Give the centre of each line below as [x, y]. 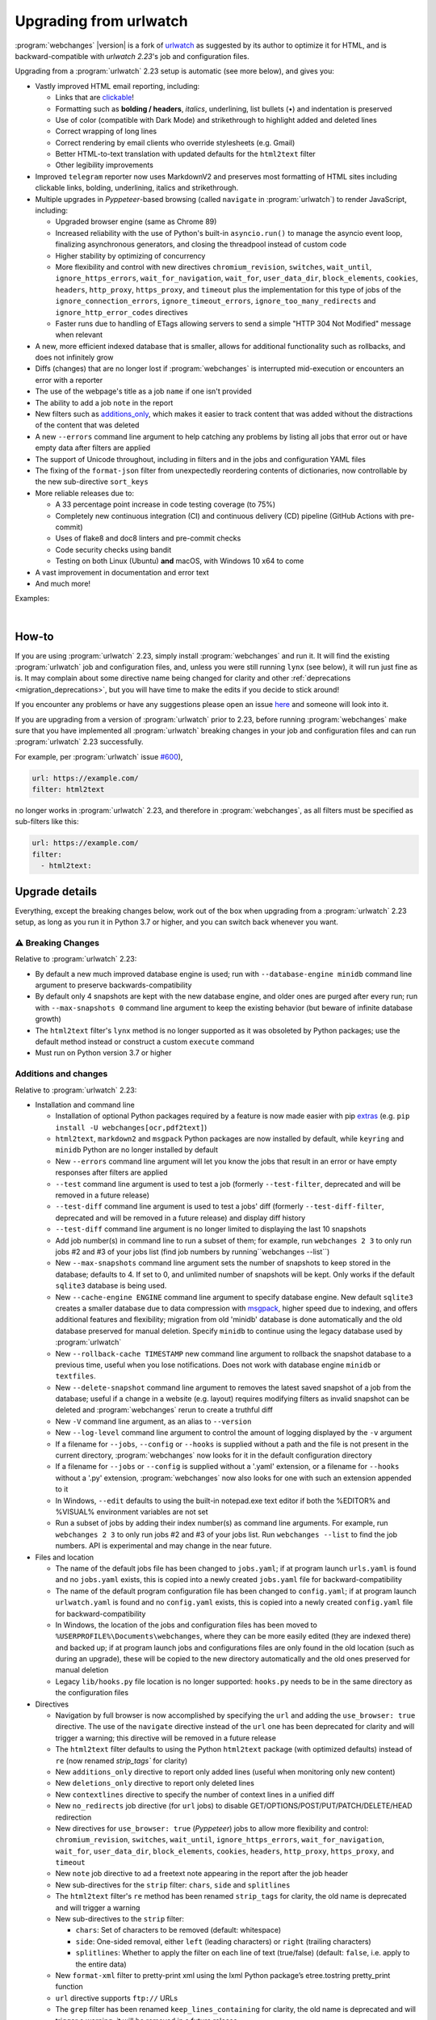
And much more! [63, 583]
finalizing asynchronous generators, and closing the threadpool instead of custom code [201, 244]
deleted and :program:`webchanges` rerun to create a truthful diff [164, 1410]
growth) [48, 1019]
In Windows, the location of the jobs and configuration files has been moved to [187, 1625]
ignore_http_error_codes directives [122, 312]
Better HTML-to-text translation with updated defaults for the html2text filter [186, 154]
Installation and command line [85, 1105]
